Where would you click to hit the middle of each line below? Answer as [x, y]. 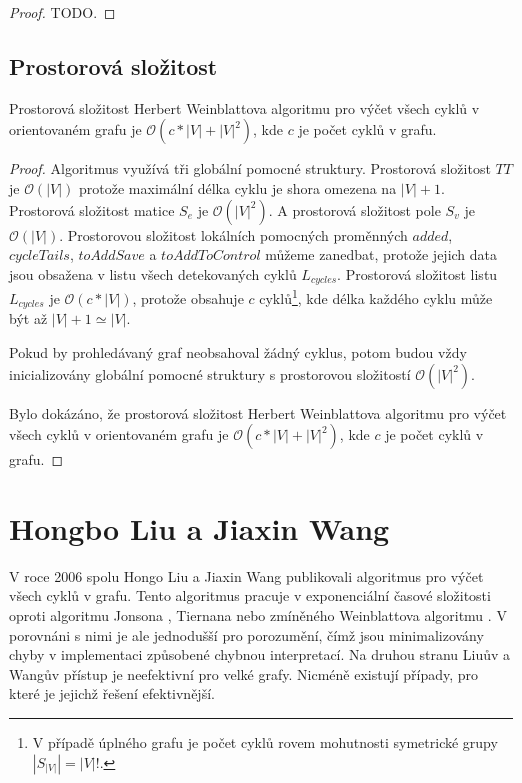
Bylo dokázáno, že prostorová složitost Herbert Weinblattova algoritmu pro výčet [258, 412]
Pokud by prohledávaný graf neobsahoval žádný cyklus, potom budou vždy [238, 351]
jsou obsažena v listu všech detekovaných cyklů [153, 273]
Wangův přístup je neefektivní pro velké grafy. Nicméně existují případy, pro [244, 673]
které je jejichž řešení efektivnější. [112, 693]
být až [28, 318]
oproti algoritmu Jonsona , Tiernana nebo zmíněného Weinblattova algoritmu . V [258, 615]
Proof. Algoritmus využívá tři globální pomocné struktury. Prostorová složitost [250, 168]
